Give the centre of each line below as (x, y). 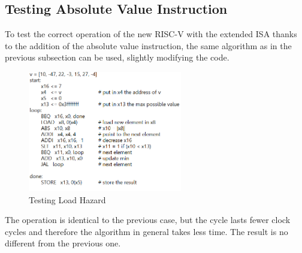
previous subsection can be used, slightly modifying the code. (117, 57)
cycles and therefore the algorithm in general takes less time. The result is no (147, 231)
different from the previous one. (63, 243)
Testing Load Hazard (67, 199)
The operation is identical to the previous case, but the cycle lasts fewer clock (148, 220)
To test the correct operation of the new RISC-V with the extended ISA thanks (151, 34)
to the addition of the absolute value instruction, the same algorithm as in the (148, 45)
